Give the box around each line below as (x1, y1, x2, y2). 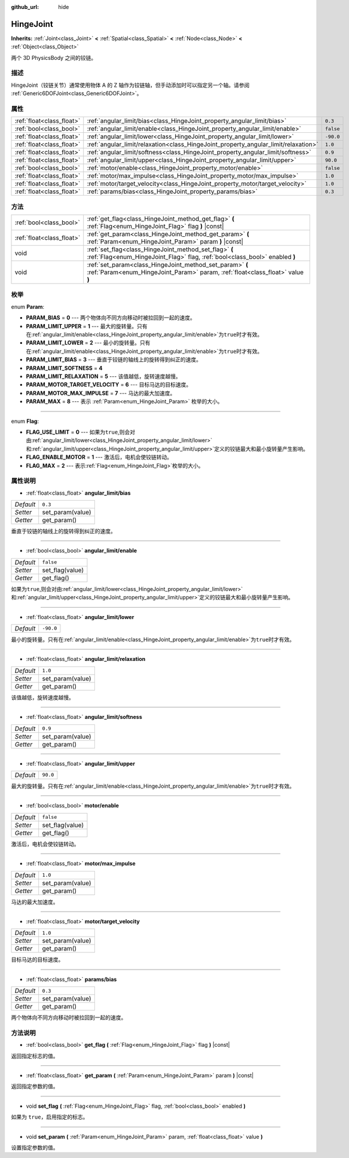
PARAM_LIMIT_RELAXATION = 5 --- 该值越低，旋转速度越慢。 (26, 373, 182, 380)
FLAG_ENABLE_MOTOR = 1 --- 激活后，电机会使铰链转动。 (26, 453, 173, 461)
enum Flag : (11, 418, 39, 425)
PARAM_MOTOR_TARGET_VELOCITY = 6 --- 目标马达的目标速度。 (26, 381, 192, 388)
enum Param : (11, 303, 45, 310)
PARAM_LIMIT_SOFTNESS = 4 (26, 364, 103, 371)
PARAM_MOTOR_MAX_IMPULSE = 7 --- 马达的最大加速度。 (26, 389, 176, 397)
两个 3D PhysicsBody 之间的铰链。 (11, 54, 97, 61)
